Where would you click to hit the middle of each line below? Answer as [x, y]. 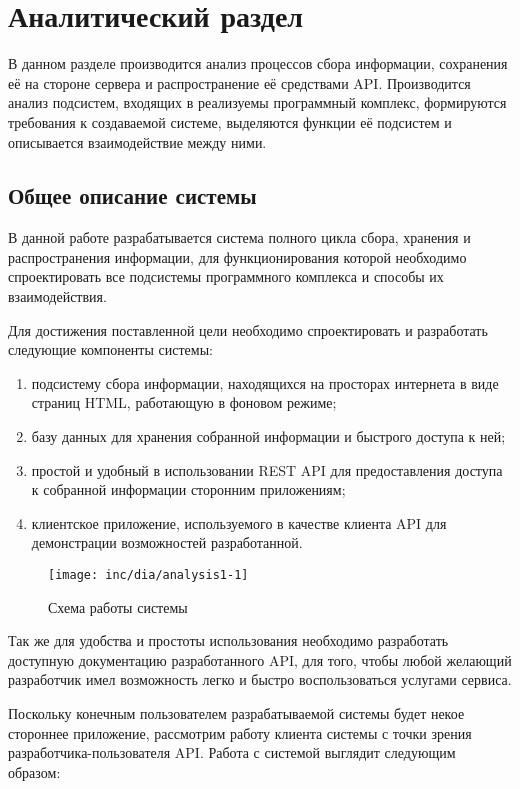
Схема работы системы [118, 606]
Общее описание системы [132, 195]
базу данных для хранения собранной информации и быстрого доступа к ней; [268, 436]
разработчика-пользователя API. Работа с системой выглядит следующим [232, 752]
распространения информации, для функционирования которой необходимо [237, 256]
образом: [34, 771]
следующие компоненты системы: [110, 349]
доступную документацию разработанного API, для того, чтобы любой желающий [260, 659]
